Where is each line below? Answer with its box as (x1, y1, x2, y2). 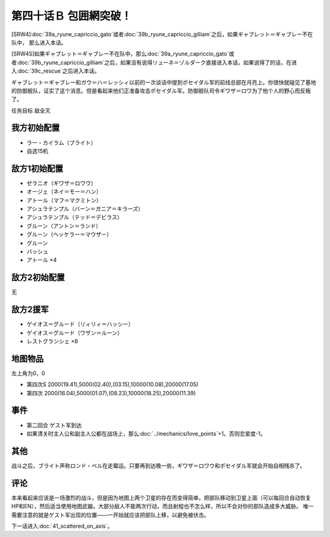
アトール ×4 (26, 257, 57, 264)
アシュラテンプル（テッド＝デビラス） (26, 214, 123, 221)
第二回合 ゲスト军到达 (26, 422, 82, 429)
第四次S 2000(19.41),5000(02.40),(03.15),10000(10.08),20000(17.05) (26, 381, 199, 388)
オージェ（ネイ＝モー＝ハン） (26, 188, 102, 195)
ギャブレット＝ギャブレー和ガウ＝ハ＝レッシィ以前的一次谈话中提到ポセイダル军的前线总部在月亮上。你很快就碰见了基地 (11, 78, 317, 86)
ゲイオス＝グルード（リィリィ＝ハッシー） (26, 321, 134, 328)
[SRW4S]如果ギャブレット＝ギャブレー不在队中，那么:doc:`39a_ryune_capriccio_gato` (11, 50, 229, 57)
